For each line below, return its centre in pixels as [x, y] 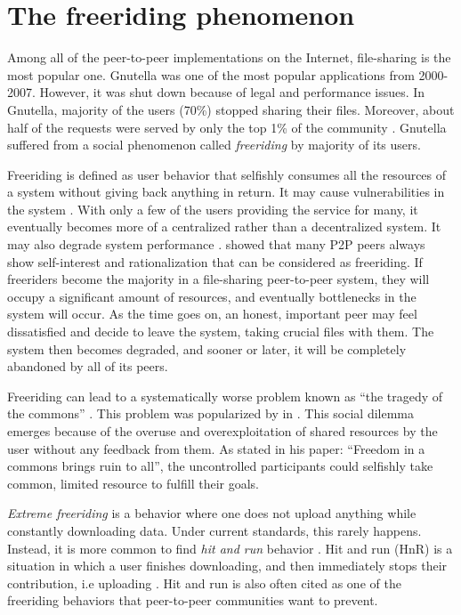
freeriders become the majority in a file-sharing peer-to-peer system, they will [218, 279]
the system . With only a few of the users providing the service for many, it [213, 209]
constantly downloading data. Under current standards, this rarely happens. [214, 530]
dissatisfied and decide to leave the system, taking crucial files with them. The [221, 332]
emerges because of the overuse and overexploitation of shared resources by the [222, 431]
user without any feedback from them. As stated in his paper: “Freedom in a [216, 448]
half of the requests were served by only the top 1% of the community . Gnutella [227, 127]
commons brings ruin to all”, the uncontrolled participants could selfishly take [220, 466]
